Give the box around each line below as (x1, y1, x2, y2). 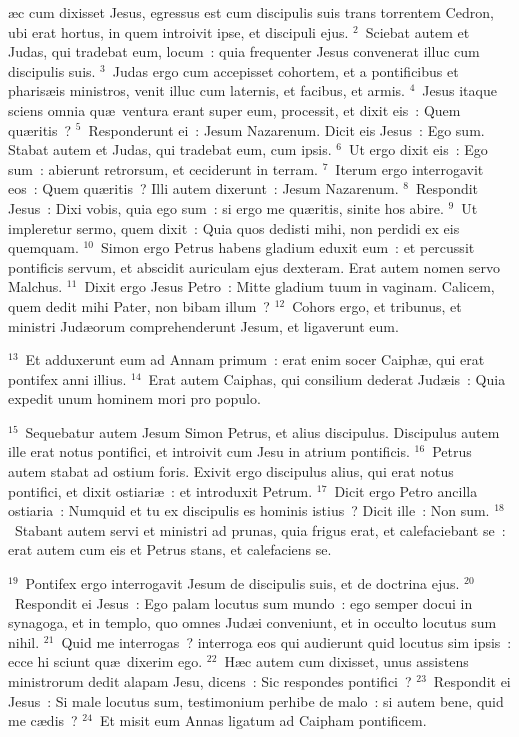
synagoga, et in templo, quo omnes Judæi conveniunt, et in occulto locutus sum (8, 612, 497, 633)
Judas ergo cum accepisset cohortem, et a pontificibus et (112, 60, 459, 81)
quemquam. (8, 237, 79, 258)
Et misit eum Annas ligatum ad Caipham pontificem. (99, 710, 427, 731)
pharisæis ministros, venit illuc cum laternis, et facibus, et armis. (8, 80, 405, 101)
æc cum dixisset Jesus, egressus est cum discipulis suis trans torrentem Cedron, (8, 2, 494, 22)
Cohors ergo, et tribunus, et (292, 295, 462, 316)
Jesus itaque (422, 80, 497, 101)
